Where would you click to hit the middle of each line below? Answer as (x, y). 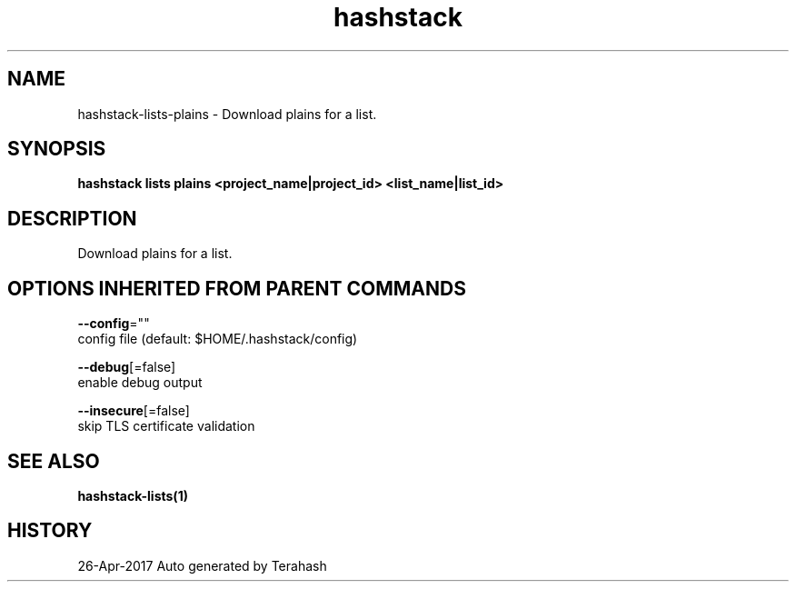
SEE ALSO (54, 461)
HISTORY (50, 531)
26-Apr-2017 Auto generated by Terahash (202, 565)
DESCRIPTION (72, 218)
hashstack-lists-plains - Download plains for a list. (227, 114)
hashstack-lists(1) (133, 495)
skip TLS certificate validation (166, 426)
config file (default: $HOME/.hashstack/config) (218, 339)
